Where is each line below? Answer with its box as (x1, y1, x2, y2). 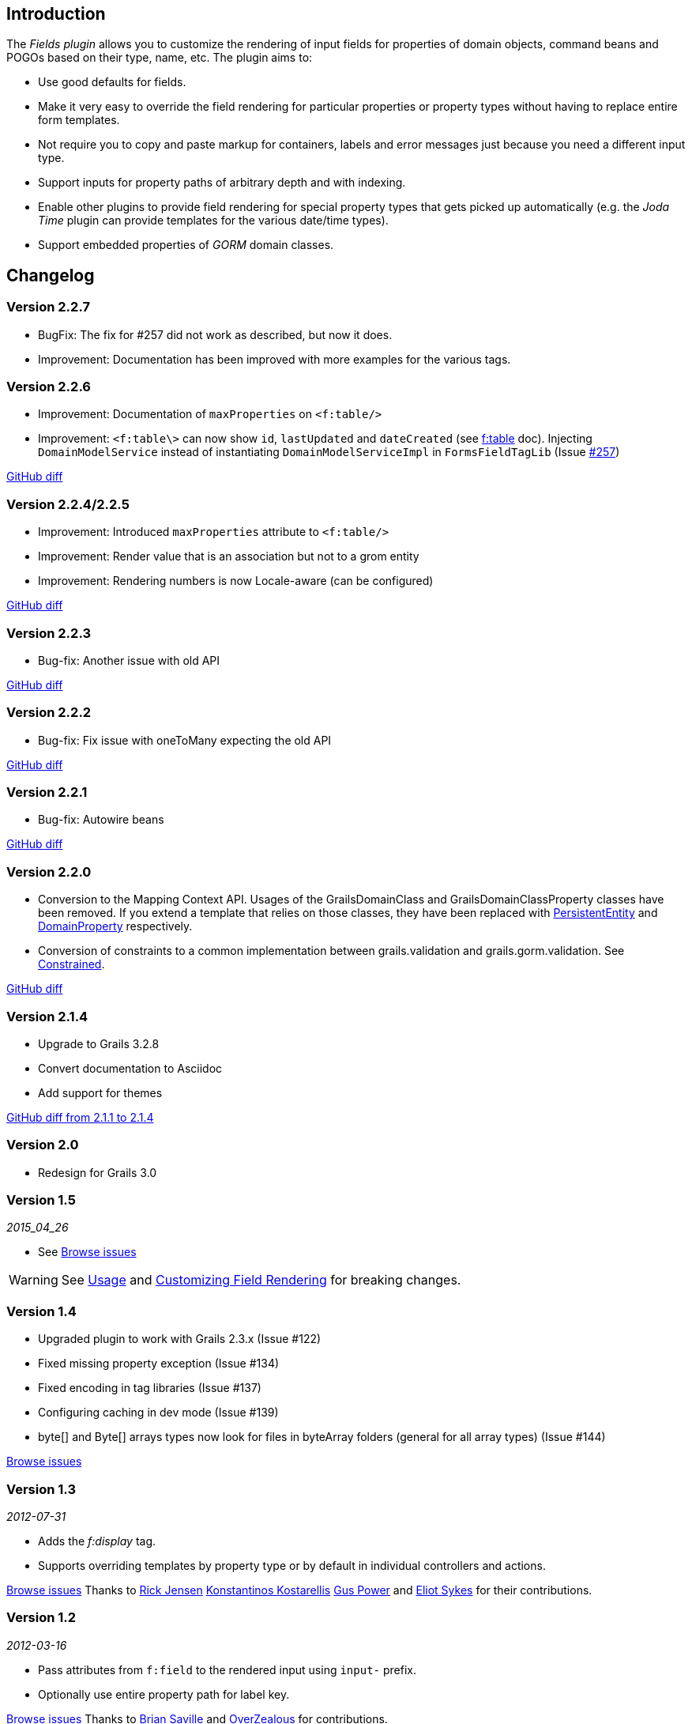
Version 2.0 (6, 1137, 79, 1153)
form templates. (38, 113, 120, 127)
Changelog (6, 265, 95, 285)
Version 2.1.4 (6, 1008, 88, 1024)
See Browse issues (38, 1245, 137, 1259)
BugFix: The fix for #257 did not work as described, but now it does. (38, 327, 393, 341)
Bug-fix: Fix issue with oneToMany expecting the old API (38, 733, 332, 747)
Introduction (6, 4, 106, 24)
